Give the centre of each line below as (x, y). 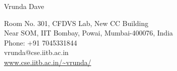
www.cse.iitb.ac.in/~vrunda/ (48, 62)
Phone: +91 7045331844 (41, 42)
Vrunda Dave (24, 6)
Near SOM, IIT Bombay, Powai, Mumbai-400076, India (88, 33)
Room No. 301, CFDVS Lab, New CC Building (76, 23)
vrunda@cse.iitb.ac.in (36, 52)
